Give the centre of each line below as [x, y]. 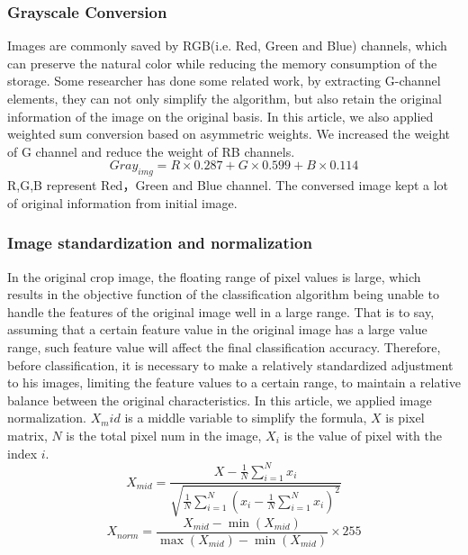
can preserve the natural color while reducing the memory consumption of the [222, 63]
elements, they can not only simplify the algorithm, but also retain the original [225, 98]
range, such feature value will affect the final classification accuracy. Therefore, [224, 346]
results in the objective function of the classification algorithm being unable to [223, 294]
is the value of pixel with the [363, 435]
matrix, [27, 435]
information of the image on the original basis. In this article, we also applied [220, 116]
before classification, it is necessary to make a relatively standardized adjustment [230, 364]
